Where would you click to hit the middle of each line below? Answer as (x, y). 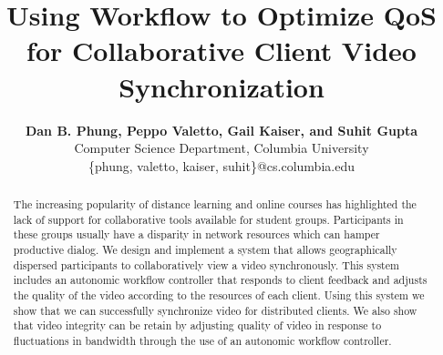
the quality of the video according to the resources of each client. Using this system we (219, 295)
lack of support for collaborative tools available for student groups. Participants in (208, 219)
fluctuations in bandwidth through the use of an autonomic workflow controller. (202, 340)
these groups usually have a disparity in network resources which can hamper (196, 234)
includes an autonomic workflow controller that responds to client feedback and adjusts (220, 280)
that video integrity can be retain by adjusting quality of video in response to (197, 325)
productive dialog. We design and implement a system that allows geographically (205, 250)
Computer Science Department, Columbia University (221, 148)
